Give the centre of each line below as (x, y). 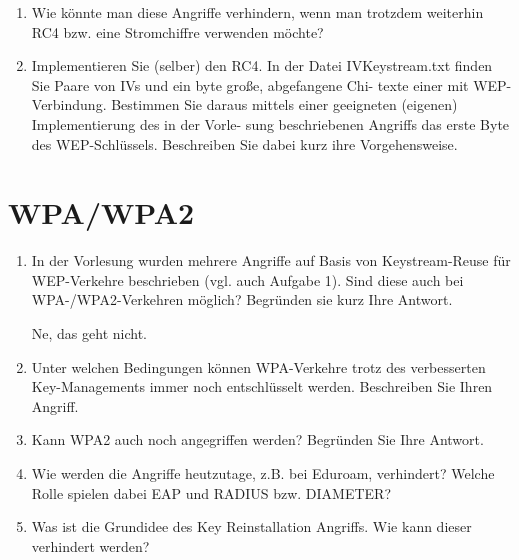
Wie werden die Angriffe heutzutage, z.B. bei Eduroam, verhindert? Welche (263, 473)
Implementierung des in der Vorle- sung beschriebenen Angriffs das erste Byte (270, 123)
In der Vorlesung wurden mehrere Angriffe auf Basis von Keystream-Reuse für (271, 260)
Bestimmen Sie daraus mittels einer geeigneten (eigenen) (284, 104)
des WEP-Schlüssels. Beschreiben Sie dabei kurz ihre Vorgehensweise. (244, 143)
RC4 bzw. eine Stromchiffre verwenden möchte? (177, 31)
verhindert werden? (90, 545)
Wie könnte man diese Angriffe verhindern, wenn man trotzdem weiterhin (257, 12)
